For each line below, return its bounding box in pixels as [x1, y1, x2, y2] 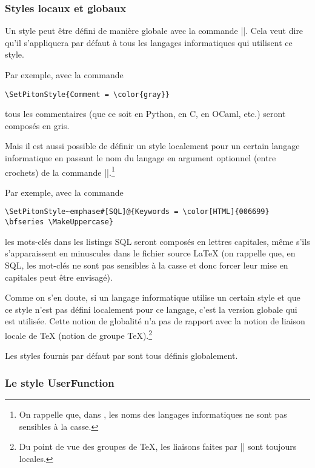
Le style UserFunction [5, 375, 114, 390]
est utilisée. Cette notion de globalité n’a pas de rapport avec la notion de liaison [5, 315, 305, 327]
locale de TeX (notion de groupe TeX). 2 [5, 327, 153, 341]
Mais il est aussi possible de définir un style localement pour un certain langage [5, 139, 300, 152]
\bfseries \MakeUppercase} [5, 218, 113, 227]
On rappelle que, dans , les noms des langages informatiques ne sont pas [19, 408, 287, 420]
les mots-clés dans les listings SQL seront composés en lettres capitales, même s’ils [5, 235, 310, 247]
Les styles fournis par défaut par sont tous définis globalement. [5, 349, 238, 362]
